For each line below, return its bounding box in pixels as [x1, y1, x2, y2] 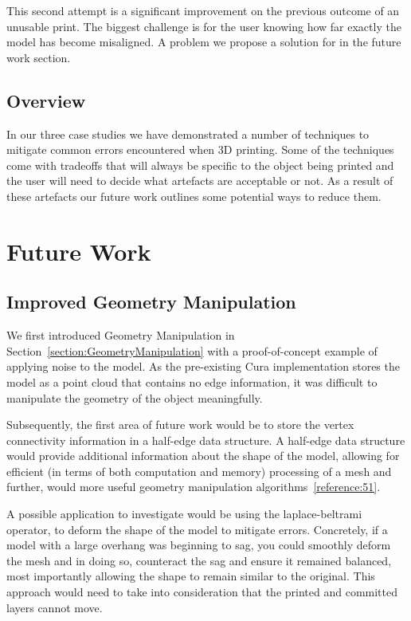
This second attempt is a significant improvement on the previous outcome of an [6, 2, 400, 18]
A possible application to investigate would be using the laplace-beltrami [6, 505, 362, 522]
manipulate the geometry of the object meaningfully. [6, 389, 263, 406]
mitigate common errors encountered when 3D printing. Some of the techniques [6, 141, 394, 158]
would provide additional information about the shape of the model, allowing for [6, 447, 400, 464]
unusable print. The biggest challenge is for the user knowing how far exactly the [6, 18, 401, 34]
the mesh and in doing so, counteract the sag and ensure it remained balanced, [6, 552, 392, 568]
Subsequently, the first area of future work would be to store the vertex [6, 416, 354, 433]
